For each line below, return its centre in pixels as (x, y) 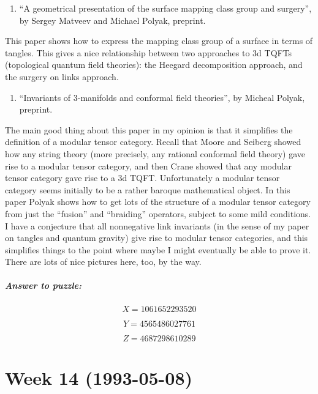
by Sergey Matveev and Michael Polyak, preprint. (112, 20)
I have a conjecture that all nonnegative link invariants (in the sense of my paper (157, 225)
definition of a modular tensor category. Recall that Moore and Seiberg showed (153, 142)
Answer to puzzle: (44, 285)
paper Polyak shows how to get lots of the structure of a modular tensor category (158, 202)
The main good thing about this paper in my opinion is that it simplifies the (149, 129)
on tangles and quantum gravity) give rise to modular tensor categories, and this (157, 238)
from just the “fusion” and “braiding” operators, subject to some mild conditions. (158, 213)
